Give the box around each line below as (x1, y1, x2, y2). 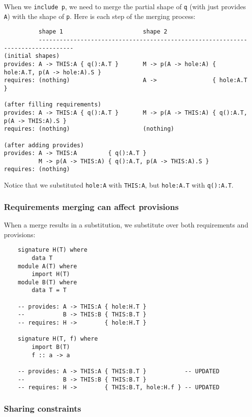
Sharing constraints (4, 402, 81, 414)
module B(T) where (17, 278, 77, 286)
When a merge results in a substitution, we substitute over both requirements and (4, 220, 249, 229)
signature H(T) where (17, 246, 87, 254)
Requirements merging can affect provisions (4, 200, 179, 212)
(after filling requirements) (4, 101, 101, 108)
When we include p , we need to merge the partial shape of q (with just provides (4, 1, 246, 11)
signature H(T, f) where (17, 335, 98, 343)
